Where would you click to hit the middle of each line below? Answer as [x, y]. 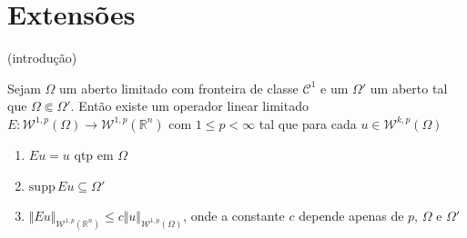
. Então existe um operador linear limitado [189, 106]
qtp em [94, 154]
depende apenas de [351, 216]
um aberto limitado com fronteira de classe [179, 88]
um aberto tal [409, 88]
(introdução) [42, 58]
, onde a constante [234, 216]
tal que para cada [308, 123]
